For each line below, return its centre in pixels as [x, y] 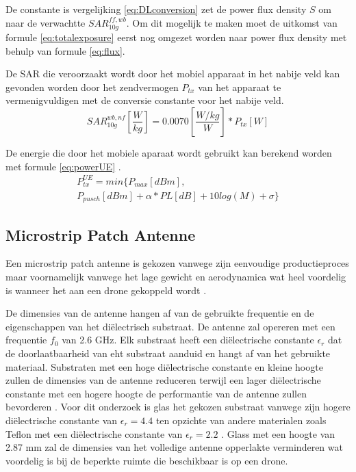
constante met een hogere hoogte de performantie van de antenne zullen [156, 393]
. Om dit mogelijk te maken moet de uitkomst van [232, 22]
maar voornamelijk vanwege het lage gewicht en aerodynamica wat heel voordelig [176, 276]
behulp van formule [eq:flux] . [65, 50]
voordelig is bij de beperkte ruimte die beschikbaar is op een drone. [147, 460]
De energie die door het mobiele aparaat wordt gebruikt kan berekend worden [169, 152]
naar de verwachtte [46, 22]
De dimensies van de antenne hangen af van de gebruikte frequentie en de [160, 313]
